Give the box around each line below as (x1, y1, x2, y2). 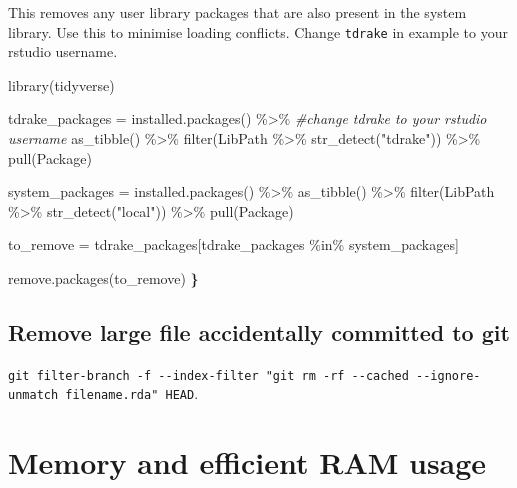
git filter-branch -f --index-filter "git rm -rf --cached (8, 368, 409, 383)
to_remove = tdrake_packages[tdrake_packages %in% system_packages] (8, 234, 459, 255)
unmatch (8, 388, 59, 403)
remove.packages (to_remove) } (8, 268, 199, 288)
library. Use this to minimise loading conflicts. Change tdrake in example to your (8, 21, 508, 42)
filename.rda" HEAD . (65, 383, 199, 404)
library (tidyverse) (8, 74, 115, 95)
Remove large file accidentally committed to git (8, 316, 510, 347)
